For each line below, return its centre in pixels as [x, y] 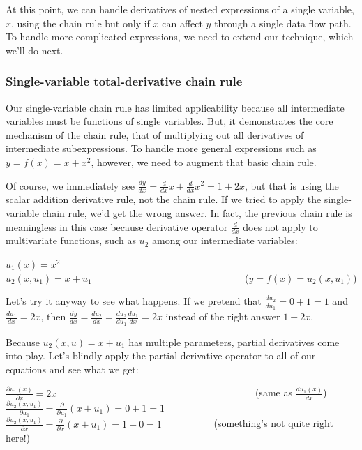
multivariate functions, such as [71, 240]
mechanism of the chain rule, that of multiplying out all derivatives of [155, 134]
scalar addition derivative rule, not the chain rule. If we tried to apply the [164, 199]
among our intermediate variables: [225, 240]
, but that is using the [292, 185]
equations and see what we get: [72, 369]
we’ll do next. [35, 50]
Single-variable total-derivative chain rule [124, 81]
